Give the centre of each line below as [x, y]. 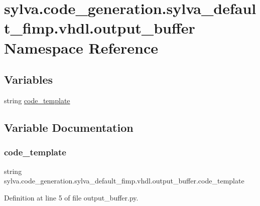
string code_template [37, 100]
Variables [29, 79]
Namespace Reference [81, 47]
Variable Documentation [69, 127]
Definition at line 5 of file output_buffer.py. [71, 197]
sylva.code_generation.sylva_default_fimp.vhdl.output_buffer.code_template [124, 181]
